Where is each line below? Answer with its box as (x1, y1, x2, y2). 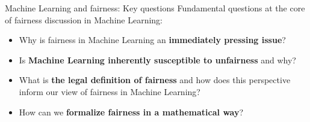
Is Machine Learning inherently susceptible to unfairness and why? (19, 53, 296, 66)
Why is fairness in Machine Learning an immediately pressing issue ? (19, 33, 286, 46)
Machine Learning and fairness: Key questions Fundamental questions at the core (5, 2, 305, 14)
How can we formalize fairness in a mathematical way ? (19, 105, 244, 118)
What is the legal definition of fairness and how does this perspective (19, 74, 291, 86)
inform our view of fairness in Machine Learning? (19, 85, 200, 97)
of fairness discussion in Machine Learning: (5, 13, 163, 26)
